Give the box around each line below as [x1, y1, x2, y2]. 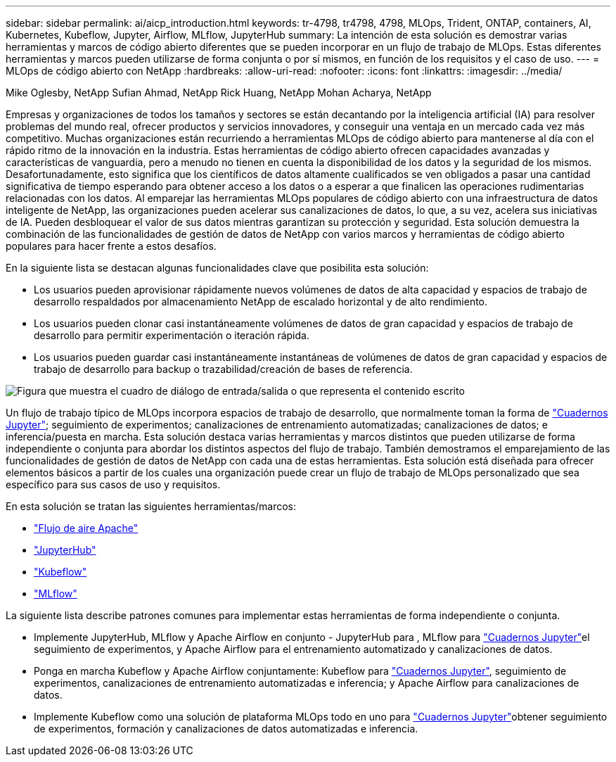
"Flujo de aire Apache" [34, 522, 139, 534]
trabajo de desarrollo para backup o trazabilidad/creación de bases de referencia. [34, 363, 413, 375]
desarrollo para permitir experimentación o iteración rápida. [34, 329, 309, 341]
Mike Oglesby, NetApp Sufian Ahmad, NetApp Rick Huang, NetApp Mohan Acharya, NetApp [6, 87, 432, 99]
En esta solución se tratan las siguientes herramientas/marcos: [6, 500, 297, 512]
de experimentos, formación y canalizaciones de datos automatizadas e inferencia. [34, 723, 418, 735]
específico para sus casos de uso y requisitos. [6, 478, 221, 490]
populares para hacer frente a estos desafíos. [6, 240, 217, 252]
